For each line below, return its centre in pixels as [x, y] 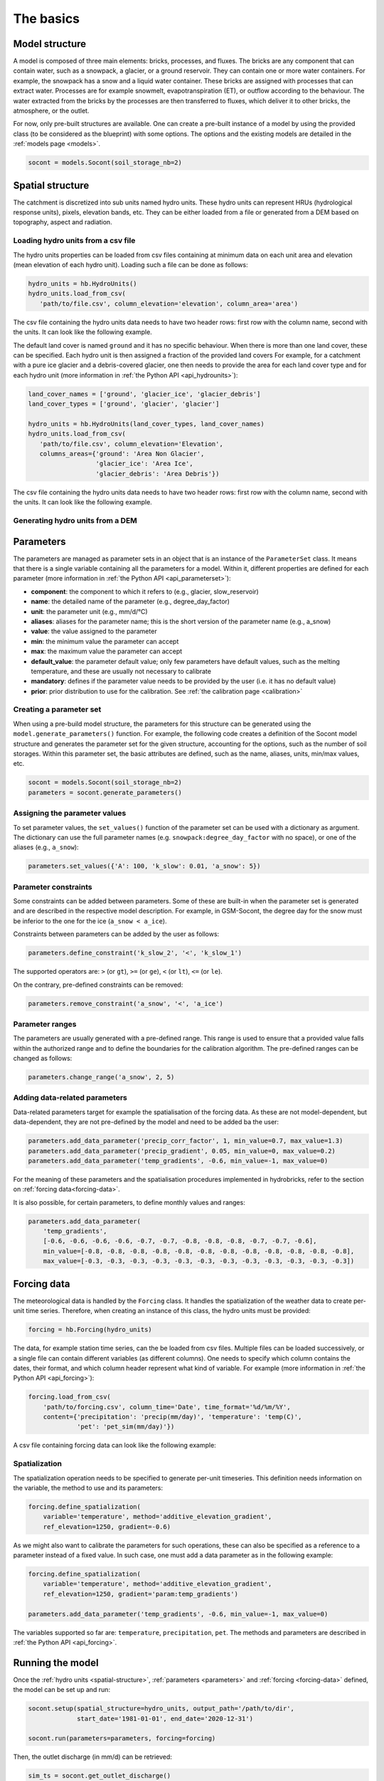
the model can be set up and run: [62, 1690]
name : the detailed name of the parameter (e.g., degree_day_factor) [130, 601]
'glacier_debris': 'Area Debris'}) [158, 473]
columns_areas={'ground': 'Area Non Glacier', [122, 454]
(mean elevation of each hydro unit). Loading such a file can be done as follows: [130, 264]
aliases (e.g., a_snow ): [46, 847]
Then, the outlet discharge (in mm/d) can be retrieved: [92, 1757]
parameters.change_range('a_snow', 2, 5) [101, 1077]
